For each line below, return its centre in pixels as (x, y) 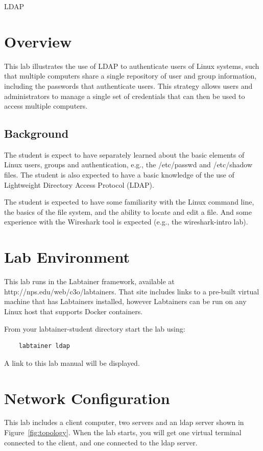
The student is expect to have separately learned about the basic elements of (124, 154)
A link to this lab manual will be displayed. (72, 362)
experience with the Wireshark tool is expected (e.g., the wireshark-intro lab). (126, 222)
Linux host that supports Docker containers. (74, 311)
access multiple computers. (46, 106)
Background (37, 133)
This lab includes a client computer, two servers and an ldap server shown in (124, 422)
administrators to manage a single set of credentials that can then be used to (125, 96)
